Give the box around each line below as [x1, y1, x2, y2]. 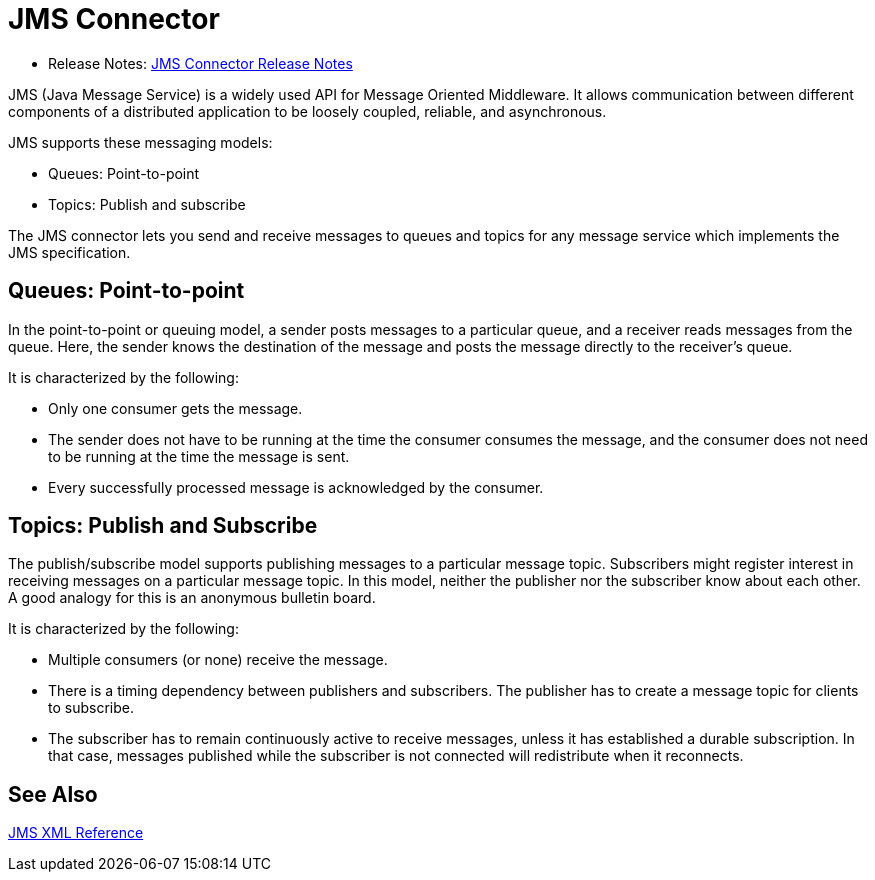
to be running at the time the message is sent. [48, 447, 350, 465]
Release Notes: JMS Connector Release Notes [48, 54, 353, 72]
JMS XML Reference [8, 824, 144, 842]
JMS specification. [8, 243, 131, 261]
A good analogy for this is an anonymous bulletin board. [8, 589, 376, 607]
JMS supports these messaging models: [8, 133, 273, 151]
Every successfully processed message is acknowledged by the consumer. [48, 478, 544, 496]
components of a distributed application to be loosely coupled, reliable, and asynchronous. [8, 102, 607, 120]
